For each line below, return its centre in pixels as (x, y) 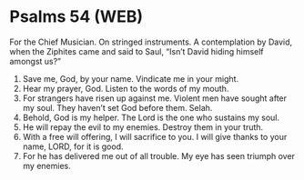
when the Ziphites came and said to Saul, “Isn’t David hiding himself (137, 51)
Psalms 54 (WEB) (76, 17)
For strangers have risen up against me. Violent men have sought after (155, 98)
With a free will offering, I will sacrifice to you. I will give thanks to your (155, 136)
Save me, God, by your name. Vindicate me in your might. (131, 78)
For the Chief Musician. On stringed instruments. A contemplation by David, (151, 42)
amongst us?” (35, 61)
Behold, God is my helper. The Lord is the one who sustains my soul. (151, 117)
